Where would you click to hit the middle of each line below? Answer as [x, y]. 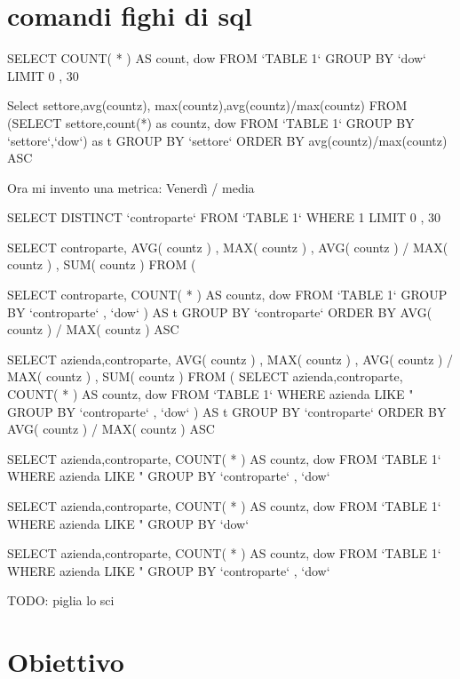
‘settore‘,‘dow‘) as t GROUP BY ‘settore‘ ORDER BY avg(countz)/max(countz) [227, 140]
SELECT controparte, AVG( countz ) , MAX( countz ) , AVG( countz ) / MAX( [228, 247]
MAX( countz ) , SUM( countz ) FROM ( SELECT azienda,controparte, [205, 376]
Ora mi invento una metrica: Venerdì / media [131, 187]
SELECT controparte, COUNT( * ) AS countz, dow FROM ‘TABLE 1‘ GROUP [227, 295]
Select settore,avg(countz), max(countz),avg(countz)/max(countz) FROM [207, 105]
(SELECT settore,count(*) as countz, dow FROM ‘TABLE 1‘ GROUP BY [211, 122]
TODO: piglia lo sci [61, 600]
